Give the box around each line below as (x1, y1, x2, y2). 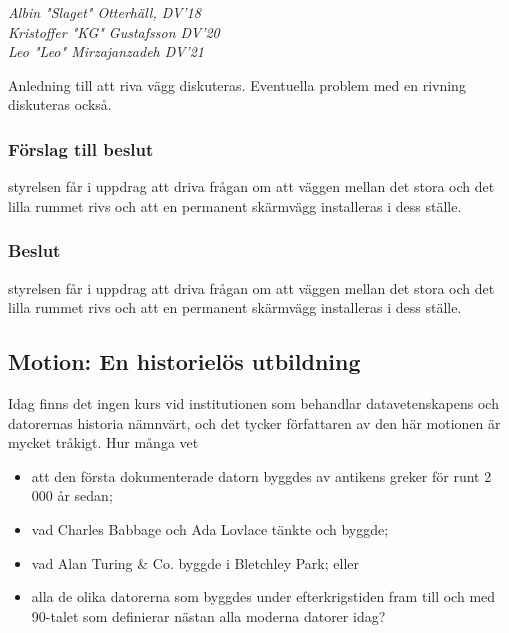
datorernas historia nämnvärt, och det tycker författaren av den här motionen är (8, 412, 501, 433)
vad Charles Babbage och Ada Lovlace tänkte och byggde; (31, 518, 389, 539)
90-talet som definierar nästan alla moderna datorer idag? (31, 605, 386, 626)
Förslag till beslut (8, 136, 154, 161)
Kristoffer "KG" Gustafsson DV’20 (8, 21, 220, 42)
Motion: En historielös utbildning (8, 346, 361, 377)
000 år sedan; (31, 485, 113, 506)
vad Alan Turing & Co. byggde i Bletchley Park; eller (31, 552, 359, 573)
